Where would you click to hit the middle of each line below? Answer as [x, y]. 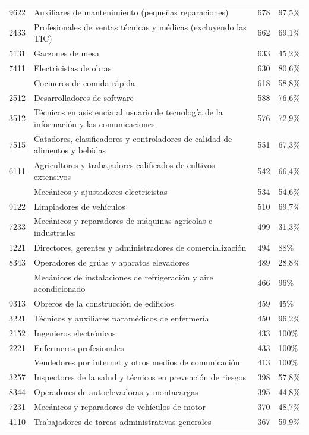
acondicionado [60, 289]
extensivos [52, 176]
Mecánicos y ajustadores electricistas [101, 191]
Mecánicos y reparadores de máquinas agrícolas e [123, 221]
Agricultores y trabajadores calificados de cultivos [124, 165]
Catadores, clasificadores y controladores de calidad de [133, 138]
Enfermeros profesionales [79, 347]
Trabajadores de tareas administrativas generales [123, 421]
